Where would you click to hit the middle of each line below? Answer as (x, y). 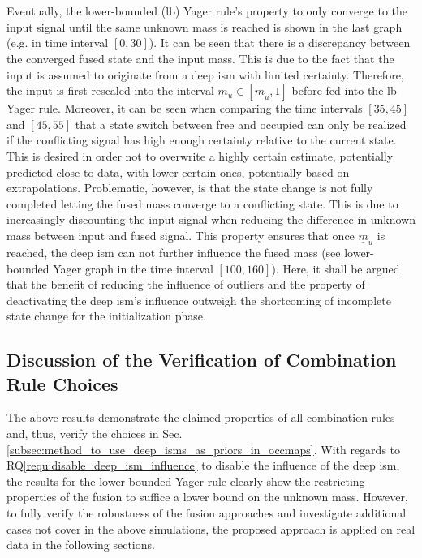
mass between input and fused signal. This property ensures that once (181, 235)
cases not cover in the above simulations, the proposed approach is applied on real (211, 528)
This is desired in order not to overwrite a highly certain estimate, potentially (200, 155)
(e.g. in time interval (58, 43)
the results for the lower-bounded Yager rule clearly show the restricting (186, 481)
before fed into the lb (344, 90)
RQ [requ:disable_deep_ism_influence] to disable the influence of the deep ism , (203, 465)
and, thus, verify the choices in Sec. (95, 434)
